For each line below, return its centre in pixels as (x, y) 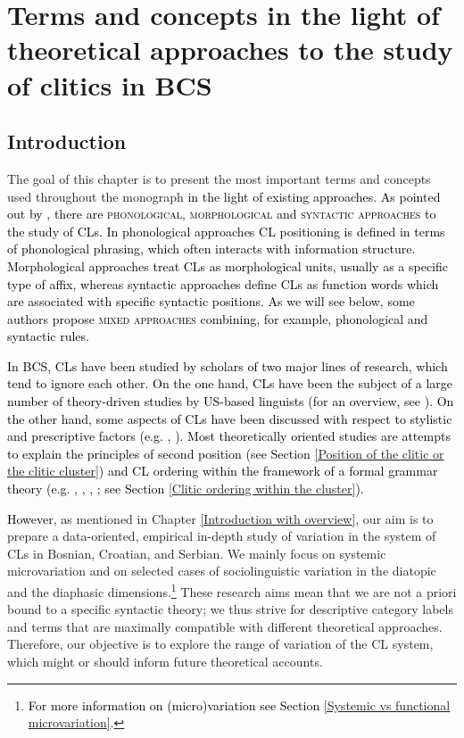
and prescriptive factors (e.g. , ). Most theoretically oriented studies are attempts (229, 436)
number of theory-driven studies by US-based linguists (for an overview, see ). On (231, 401)
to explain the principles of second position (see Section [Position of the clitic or (226, 453)
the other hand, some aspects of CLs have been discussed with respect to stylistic (230, 418)
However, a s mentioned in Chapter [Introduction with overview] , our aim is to (220, 518)
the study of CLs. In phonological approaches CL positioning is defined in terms (226, 231)
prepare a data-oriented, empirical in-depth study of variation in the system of (222, 536)
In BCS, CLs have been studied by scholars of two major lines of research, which (228, 365)
